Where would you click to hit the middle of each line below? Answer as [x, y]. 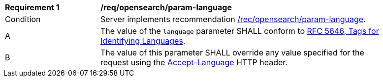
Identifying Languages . [143, 41]
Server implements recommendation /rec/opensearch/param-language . [233, 19]
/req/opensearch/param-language [166, 7]
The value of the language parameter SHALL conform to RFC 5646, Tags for [240, 31]
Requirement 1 [32, 7]
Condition [23, 19]
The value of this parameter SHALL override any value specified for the [232, 53]
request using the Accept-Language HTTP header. [194, 62]
